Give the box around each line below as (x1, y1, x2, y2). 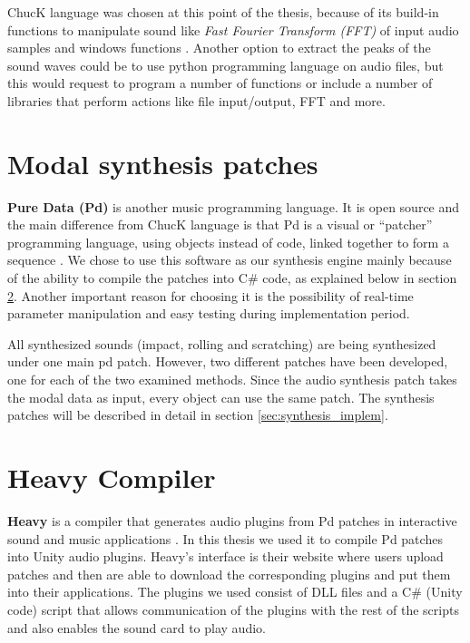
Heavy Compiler (7, 459, 216, 495)
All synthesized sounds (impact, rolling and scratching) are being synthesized (7, 334, 436, 353)
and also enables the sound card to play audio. (7, 618, 266, 637)
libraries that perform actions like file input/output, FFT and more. (7, 91, 386, 110)
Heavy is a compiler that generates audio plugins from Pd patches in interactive (7, 511, 457, 530)
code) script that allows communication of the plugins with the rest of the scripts (7, 599, 459, 619)
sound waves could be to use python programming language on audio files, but (7, 55, 444, 74)
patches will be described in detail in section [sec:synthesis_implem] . (7, 405, 388, 424)
